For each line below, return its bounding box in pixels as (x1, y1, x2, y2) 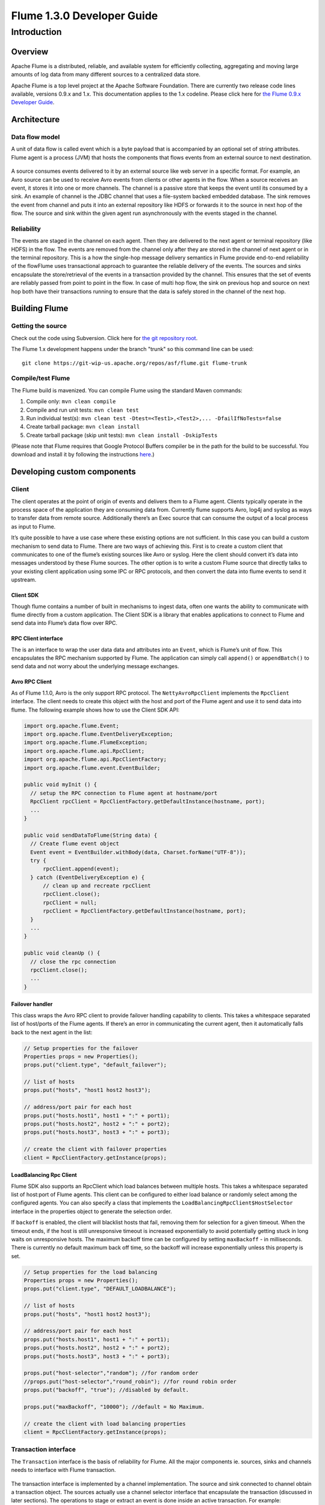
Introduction (11, 26, 62, 37)
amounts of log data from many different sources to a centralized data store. (11, 71, 201, 78)
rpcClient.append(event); (43, 866, 120, 872)
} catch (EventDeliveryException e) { (30, 874, 144, 881)
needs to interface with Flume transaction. (11, 1466, 116, 1474)
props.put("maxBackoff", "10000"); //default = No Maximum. (23, 1403, 205, 1410)
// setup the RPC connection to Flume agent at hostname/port (30, 789, 218, 796)
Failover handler (11, 1001, 53, 1008)
